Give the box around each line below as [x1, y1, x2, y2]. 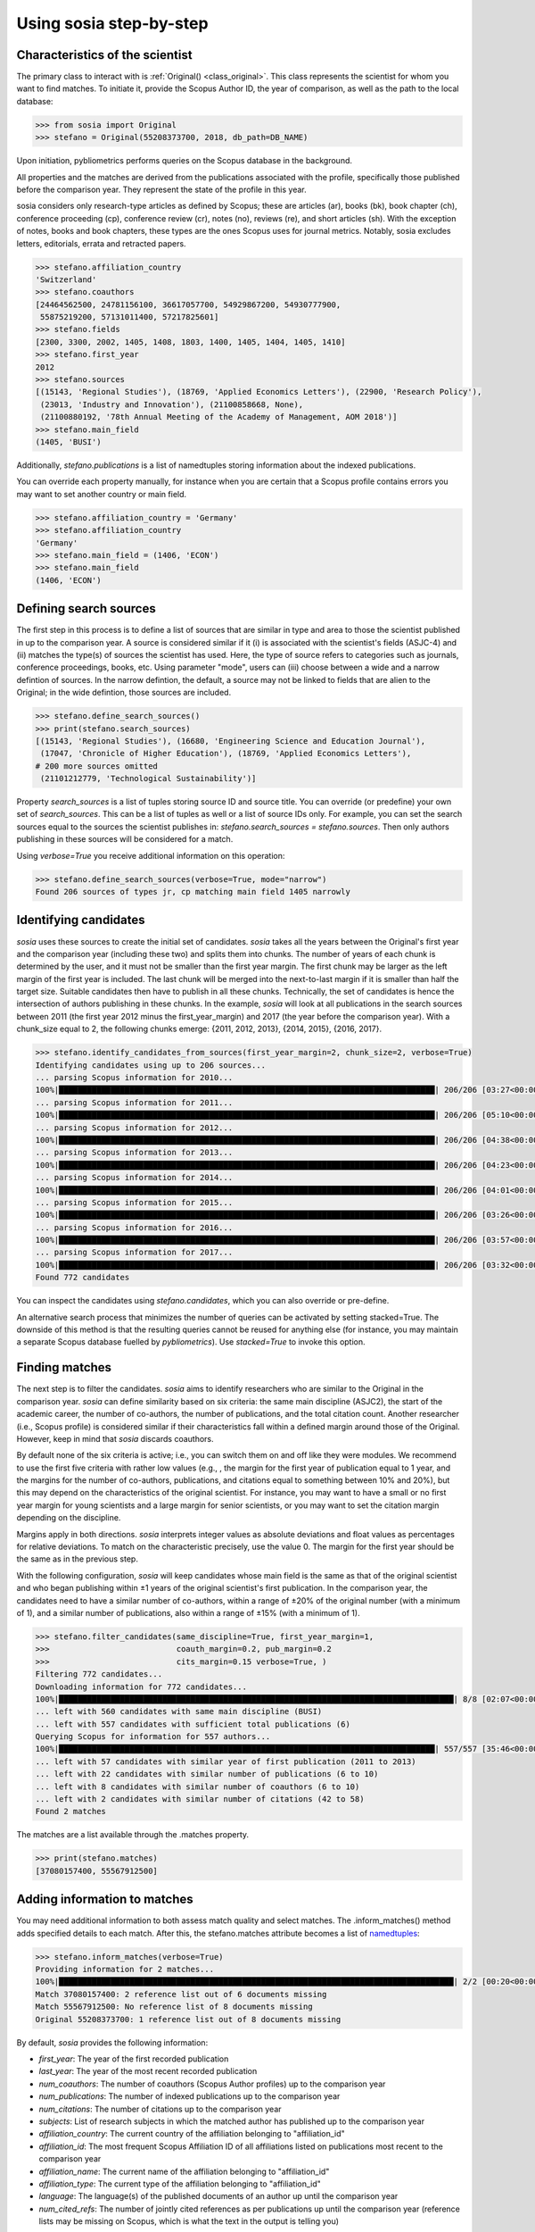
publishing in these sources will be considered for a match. [16, 834, 234, 845]
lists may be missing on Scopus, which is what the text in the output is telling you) [38, 2216, 339, 2227]
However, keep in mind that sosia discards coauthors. [16, 1433, 214, 1444]
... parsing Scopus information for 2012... [35, 1122, 234, 1133]
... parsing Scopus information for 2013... [35, 1147, 234, 1158]
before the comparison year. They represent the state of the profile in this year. [16, 184, 307, 195]
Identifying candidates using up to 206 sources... [35, 1060, 267, 1070]
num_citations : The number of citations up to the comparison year [38, 2103, 282, 2114]
